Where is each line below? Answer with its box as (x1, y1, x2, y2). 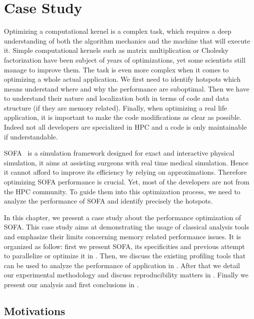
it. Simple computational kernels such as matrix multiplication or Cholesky (4, 45, 229, 55)
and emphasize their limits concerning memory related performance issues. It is (4, 231, 241, 241)
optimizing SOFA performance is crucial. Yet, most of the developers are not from (4, 177, 250, 187)
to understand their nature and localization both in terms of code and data (4, 93, 229, 103)
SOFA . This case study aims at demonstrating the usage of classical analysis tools (4, 222, 249, 232)
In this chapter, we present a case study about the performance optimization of (4, 212, 241, 222)
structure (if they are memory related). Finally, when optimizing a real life (4, 102, 227, 113)
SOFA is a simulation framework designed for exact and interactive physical (4, 148, 234, 158)
